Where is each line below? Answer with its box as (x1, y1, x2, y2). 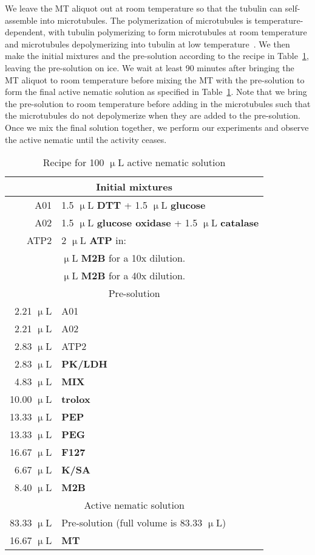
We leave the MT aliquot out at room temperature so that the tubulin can (5, 2, 283, 14)
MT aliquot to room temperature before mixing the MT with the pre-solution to (5, 73, 305, 86)
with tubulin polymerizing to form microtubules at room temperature (48, 26, 307, 38)
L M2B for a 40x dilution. (72, 268, 186, 283)
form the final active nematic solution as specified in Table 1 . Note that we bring (5, 85, 307, 98)
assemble (5, 13, 38, 26)
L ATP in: (80, 233, 127, 248)
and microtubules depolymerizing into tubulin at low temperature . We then (5, 37, 290, 50)
